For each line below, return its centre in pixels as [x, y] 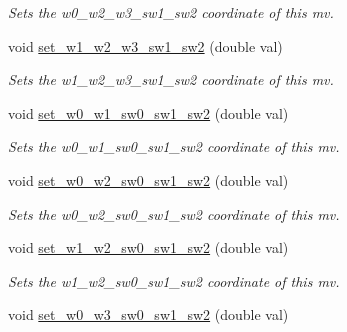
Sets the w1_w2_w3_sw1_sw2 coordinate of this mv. [171, 79]
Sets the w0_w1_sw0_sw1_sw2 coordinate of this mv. [174, 146]
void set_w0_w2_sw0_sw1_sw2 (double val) [148, 179]
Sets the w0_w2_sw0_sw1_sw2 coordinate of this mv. [174, 213]
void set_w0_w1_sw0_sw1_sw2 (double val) [148, 112]
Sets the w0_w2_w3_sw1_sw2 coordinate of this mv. [171, 12]
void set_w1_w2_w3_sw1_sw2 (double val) [145, 45]
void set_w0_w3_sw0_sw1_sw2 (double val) [148, 314]
